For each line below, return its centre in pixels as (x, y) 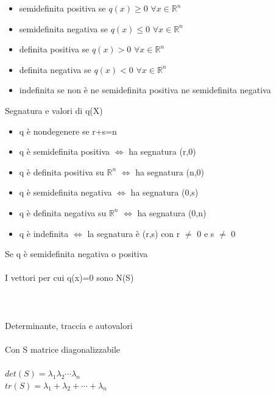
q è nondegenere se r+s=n (68, 131)
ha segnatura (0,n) (172, 212)
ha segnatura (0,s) (165, 192)
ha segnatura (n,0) (170, 171)
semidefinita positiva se (62, 8)
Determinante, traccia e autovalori (69, 325)
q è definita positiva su (62, 171)
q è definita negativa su (63, 212)
